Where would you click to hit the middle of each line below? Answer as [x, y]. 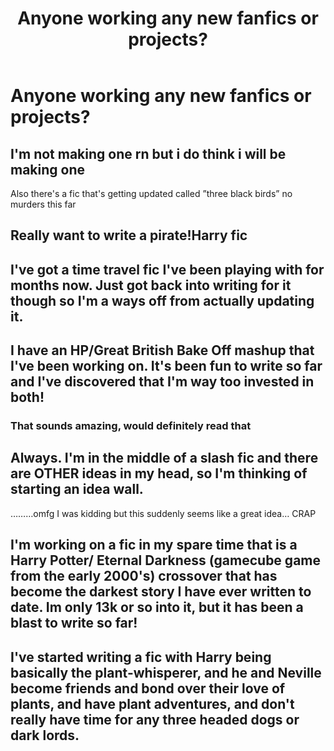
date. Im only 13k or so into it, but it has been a [157, 607]
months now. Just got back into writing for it [151, 285]
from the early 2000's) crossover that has [144, 576]
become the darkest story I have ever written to [161, 592]
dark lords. [45, 735]
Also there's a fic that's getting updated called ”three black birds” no [151, 193]
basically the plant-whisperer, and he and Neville [166, 672]
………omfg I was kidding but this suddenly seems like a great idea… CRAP [163, 513]
